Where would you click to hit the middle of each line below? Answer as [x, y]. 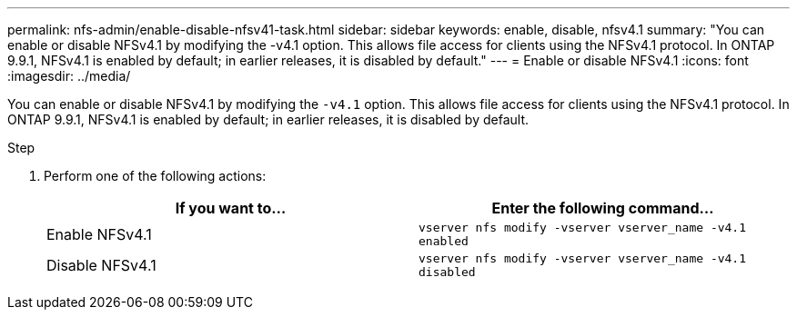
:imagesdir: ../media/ [69, 76]
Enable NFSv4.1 [99, 234]
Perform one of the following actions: [155, 176]
